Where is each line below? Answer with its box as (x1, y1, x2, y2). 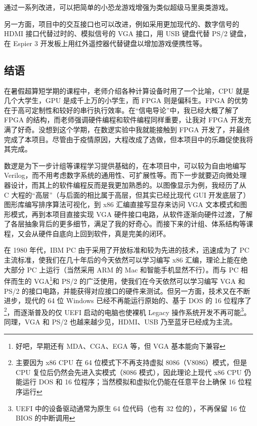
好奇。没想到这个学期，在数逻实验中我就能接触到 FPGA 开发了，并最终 (17, 124, 250, 134)
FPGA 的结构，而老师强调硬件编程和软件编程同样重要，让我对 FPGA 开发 (4, 114, 245, 125)
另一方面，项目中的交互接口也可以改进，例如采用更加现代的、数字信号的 (4, 18, 239, 29)
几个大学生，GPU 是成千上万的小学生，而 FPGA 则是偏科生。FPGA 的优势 (4, 95, 249, 106)
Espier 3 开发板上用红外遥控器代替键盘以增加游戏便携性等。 (13, 38, 207, 48)
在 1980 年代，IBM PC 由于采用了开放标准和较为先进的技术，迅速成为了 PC (4, 245, 250, 255)
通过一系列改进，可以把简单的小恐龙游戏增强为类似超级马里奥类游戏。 (4, 2, 232, 12)
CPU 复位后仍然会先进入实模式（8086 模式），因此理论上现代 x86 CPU (15, 367, 242, 377)
